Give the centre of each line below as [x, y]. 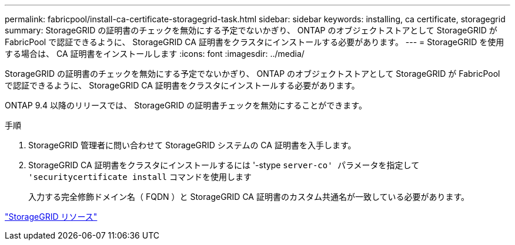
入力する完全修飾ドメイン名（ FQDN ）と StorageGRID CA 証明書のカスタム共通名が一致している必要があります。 [249, 197]
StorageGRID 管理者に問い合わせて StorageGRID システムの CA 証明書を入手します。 [192, 145]
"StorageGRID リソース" [51, 217]
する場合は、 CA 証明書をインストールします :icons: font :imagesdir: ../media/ [155, 54]
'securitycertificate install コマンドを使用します [140, 177]
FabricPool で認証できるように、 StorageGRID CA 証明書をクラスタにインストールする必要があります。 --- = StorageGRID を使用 [255, 42]
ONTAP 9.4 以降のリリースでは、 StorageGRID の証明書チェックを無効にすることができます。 [186, 105]
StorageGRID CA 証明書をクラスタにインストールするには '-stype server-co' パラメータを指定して [224, 165]
